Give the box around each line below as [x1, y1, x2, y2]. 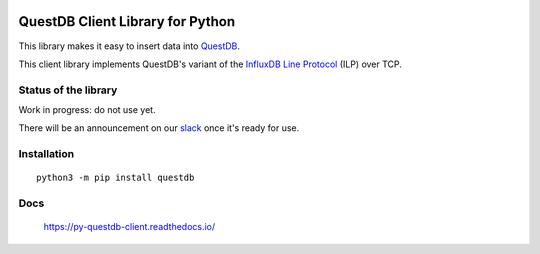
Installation [18, 147, 75, 161]
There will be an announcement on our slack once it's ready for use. [18, 122, 300, 134]
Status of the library [18, 83, 118, 97]
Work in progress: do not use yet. [18, 104, 156, 116]
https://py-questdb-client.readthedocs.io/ [43, 221, 216, 233]
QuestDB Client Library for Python [18, 13, 236, 30]
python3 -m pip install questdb [36, 172, 195, 184]
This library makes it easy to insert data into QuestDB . [18, 40, 240, 52]
